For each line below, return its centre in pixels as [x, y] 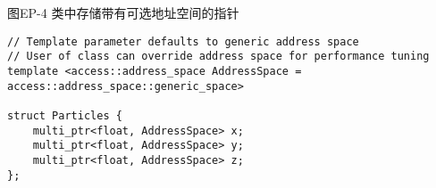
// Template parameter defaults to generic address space [183, 41]
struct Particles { [65, 115]
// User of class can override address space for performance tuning [218, 57]
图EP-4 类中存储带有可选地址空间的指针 [123, 12]
